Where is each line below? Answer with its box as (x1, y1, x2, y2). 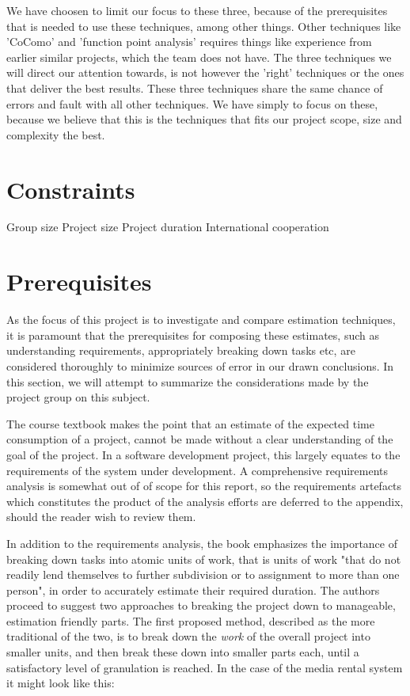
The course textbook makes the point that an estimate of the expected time (6, 415, 374, 432)
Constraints (6, 173, 135, 205)
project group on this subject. (6, 389, 150, 405)
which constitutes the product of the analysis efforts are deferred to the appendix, (6, 493, 404, 509)
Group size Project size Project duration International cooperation (6, 219, 329, 235)
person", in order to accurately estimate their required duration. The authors (6, 581, 380, 598)
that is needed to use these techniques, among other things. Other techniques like (6, 17, 401, 34)
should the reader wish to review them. (6, 508, 196, 525)
